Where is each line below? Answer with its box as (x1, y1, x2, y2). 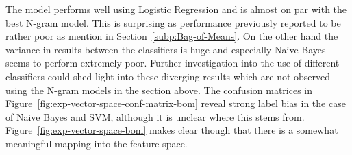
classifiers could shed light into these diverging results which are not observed (5, 69, 331, 83)
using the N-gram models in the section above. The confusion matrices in (5, 82, 313, 97)
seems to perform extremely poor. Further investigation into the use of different (5, 56, 340, 70)
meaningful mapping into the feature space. (5, 136, 188, 150)
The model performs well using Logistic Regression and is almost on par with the (5, 2, 347, 16)
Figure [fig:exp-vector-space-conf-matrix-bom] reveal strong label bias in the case (5, 96, 346, 110)
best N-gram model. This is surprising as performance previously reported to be (5, 15, 341, 29)
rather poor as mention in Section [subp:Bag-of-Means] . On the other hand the (5, 29, 338, 43)
